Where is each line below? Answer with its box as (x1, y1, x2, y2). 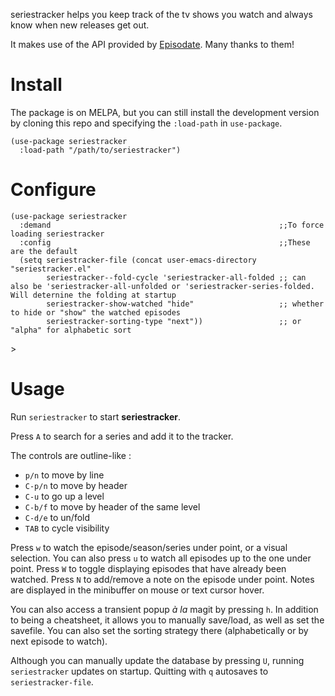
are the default (10, 246, 78, 256)
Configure (10, 179, 97, 201)
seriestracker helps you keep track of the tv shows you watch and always (10, 9, 313, 20)
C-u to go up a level (24, 490, 105, 502)
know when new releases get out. (10, 19, 150, 31)
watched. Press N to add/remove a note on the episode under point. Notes (10, 573, 315, 585)
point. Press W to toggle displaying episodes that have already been (10, 562, 287, 574)
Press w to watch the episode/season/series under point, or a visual (10, 541, 288, 553)
